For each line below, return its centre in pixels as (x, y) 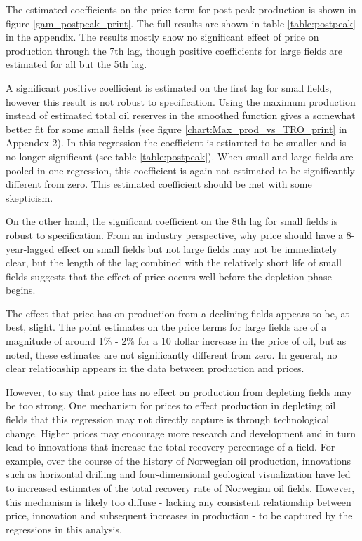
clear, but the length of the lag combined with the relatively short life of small (174, 262)
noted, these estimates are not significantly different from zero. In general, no (172, 354)
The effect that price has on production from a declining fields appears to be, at (177, 313)
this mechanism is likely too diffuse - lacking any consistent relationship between (179, 501)
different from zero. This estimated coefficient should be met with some (159, 184)
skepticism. (29, 197)
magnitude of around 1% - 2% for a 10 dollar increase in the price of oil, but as (176, 341)
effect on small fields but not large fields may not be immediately (197, 248)
